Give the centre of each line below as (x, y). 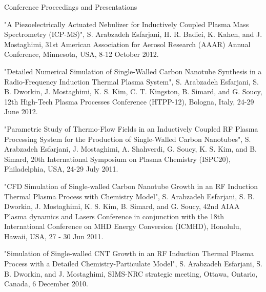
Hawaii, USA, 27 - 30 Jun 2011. (54, 236)
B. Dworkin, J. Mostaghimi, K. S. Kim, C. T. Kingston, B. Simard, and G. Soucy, (133, 91)
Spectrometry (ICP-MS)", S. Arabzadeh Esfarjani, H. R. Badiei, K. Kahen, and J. (133, 34)
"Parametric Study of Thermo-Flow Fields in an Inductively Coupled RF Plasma (131, 128)
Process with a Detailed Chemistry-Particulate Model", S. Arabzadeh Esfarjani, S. (133, 264)
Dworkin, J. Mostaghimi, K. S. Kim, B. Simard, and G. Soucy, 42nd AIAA (122, 206)
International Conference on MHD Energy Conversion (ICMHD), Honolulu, (123, 226)
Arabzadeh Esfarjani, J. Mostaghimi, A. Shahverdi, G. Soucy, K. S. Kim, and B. (130, 149)
